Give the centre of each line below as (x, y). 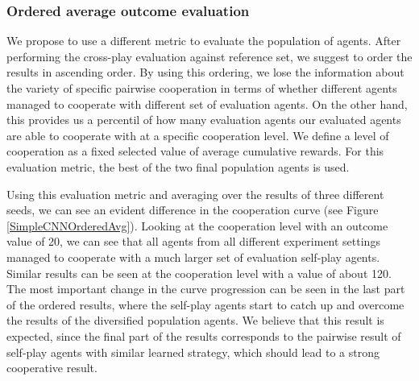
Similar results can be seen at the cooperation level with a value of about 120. (199, 273)
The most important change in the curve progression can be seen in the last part (206, 289)
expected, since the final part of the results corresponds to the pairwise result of (204, 335)
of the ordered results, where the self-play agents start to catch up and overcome (205, 304)
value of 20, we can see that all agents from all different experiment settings (193, 241)
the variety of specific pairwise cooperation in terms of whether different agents (202, 88)
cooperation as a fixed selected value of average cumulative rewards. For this (195, 151)
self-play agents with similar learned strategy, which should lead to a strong (193, 352)
